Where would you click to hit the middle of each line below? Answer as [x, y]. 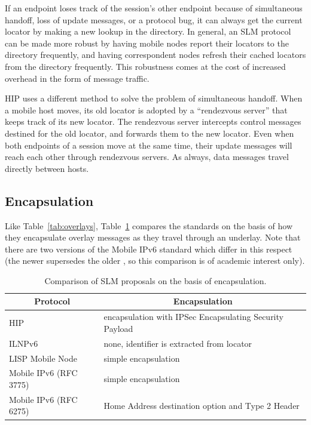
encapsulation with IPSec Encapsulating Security [193, 317]
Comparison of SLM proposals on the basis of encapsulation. [155, 280]
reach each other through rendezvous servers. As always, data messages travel [147, 157]
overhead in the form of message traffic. [77, 78]
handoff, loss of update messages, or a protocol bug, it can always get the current [154, 19]
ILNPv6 [24, 343]
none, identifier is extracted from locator [178, 343]
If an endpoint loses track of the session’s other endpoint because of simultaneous [154, 8]
